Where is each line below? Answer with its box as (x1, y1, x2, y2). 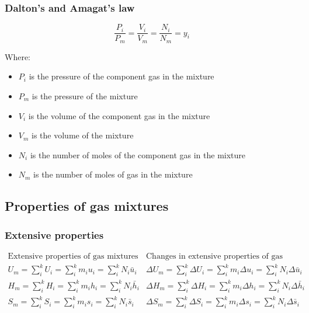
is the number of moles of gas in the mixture (33, 168, 193, 180)
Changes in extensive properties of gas (146, 252, 283, 260)
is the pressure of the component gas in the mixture (29, 70, 214, 82)
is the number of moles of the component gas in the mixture (30, 148, 246, 161)
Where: (5, 50, 30, 62)
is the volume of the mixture (32, 129, 134, 141)
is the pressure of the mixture (32, 89, 138, 102)
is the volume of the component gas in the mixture (28, 109, 210, 121)
